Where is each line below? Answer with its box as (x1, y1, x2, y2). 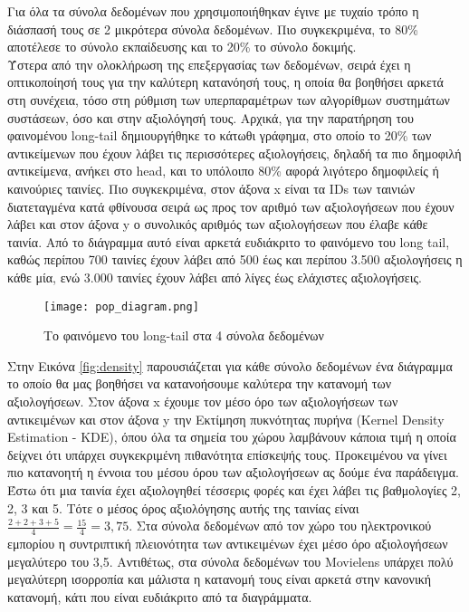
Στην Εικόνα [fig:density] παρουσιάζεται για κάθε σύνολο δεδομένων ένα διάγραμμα (7, 356, 453, 375)
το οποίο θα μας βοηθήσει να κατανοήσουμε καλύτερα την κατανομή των (7, 374, 391, 393)
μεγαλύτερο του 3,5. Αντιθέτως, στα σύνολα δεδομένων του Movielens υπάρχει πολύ (7, 551, 454, 570)
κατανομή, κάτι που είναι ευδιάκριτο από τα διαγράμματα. (7, 587, 312, 606)
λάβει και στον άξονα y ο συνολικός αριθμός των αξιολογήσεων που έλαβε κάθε (7, 215, 428, 234)
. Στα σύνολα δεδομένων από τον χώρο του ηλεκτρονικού (129, 516, 432, 535)
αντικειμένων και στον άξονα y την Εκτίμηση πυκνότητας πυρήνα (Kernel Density (7, 409, 445, 428)
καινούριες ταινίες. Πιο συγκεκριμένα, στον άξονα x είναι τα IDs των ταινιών (7, 178, 415, 197)
